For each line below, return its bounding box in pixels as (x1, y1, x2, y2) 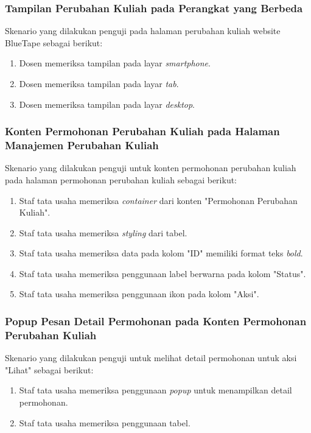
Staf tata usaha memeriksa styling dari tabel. (19, 226, 187, 239)
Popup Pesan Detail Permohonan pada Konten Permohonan (5, 314, 307, 328)
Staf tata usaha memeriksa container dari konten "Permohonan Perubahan (19, 194, 298, 206)
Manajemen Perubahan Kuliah (5, 138, 159, 153)
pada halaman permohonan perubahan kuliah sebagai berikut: (5, 173, 237, 186)
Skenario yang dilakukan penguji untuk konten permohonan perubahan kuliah (5, 161, 296, 174)
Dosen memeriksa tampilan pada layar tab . (19, 77, 179, 90)
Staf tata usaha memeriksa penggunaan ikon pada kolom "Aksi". (19, 287, 259, 300)
